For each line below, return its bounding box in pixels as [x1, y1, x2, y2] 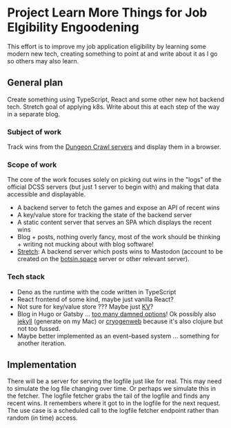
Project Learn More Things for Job [7, 5, 208, 21]
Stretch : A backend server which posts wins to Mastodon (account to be [17, 247, 223, 256]
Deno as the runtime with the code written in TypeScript [17, 287, 177, 296]
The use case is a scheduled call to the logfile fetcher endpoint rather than [7, 407, 219, 415]
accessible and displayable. [7, 190, 86, 198]
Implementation [7, 359, 77, 371]
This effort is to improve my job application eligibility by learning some [7, 42, 207, 50]
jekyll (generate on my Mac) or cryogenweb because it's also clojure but [17, 317, 223, 325]
